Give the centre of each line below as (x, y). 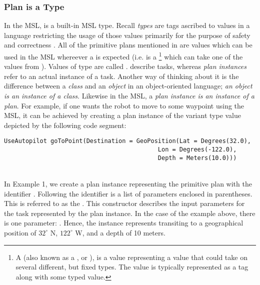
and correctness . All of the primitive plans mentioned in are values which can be (128, 45)
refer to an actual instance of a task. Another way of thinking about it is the (121, 76)
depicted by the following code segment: (65, 125)
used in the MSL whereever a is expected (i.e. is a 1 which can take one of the (123, 56)
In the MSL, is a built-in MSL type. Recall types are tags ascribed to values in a (127, 25)
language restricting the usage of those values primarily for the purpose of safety (127, 35)
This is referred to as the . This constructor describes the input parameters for (124, 203)
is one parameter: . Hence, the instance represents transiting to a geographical (124, 223)
